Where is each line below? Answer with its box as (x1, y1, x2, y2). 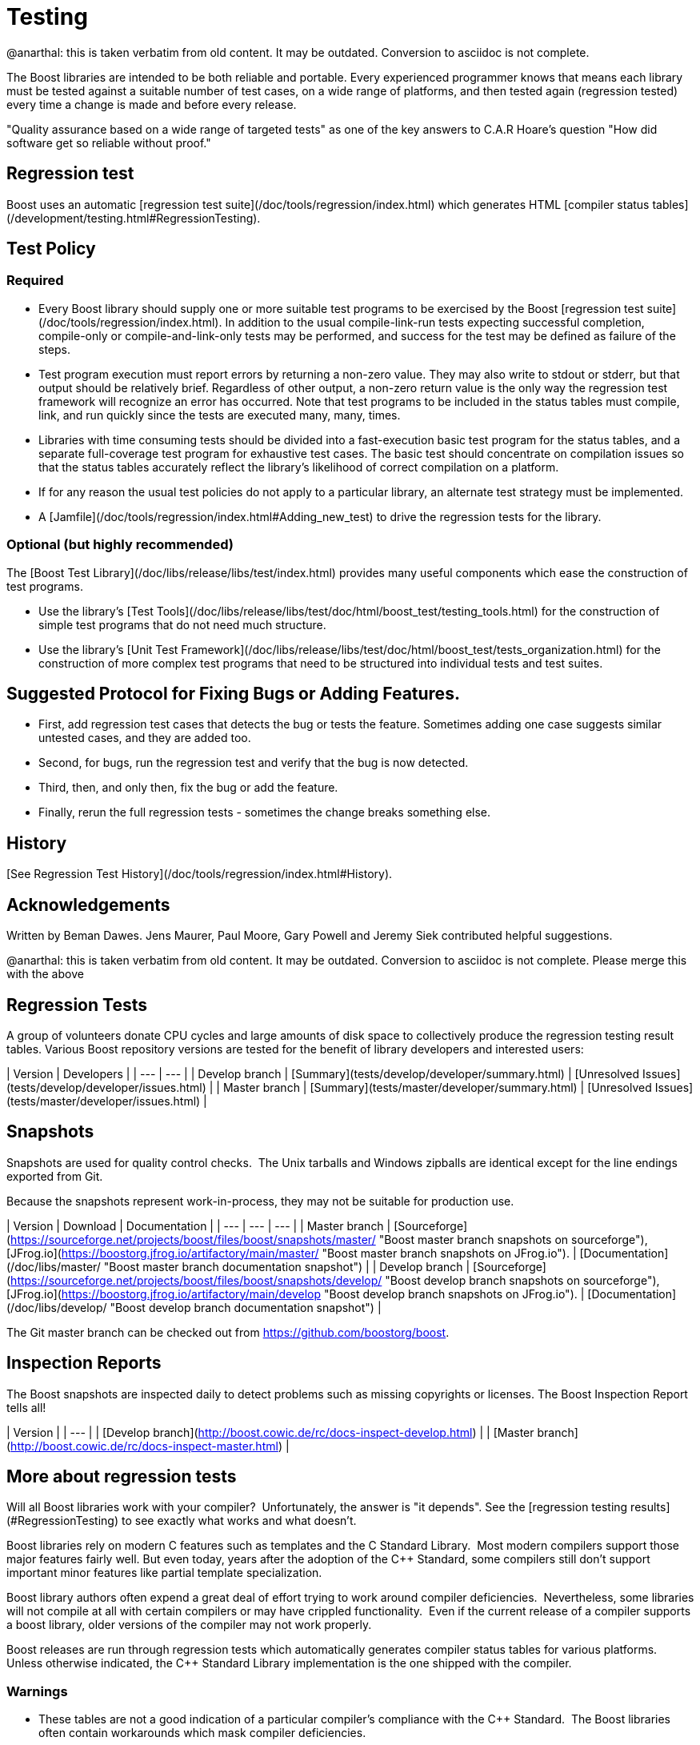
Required (6, 272, 64, 289)
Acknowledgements (6, 894, 170, 915)
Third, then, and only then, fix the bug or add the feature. (38, 780, 338, 795)
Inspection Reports (6, 1353, 162, 1374)
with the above (6, 967, 84, 981)
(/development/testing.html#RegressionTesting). (6, 211, 261, 225)
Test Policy (6, 239, 96, 259)
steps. (38, 342, 70, 356)
